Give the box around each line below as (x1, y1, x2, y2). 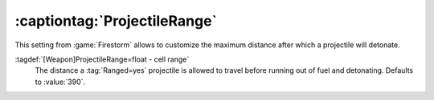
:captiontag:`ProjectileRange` (14, 12, 217, 30)
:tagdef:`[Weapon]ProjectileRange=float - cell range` (14, 54, 190, 64)
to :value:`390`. (35, 77, 86, 86)
